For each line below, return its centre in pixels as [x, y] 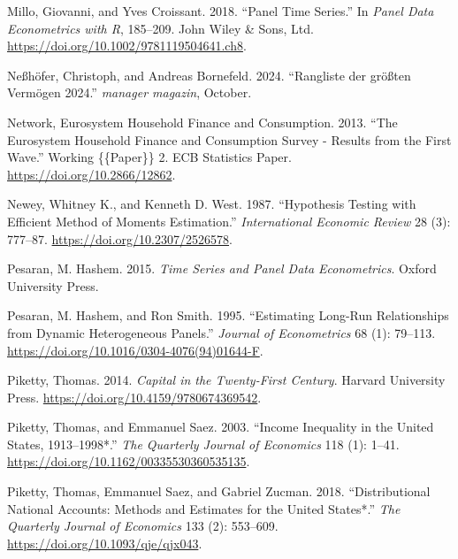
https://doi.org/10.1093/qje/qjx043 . [105, 543]
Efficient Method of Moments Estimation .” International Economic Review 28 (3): [229, 221]
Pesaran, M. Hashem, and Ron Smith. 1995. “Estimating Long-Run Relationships [228, 315]
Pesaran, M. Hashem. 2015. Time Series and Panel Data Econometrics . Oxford [222, 268]
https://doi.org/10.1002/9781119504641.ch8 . [127, 46]
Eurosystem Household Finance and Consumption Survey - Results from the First [229, 139]
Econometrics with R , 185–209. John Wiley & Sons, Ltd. [160, 28]
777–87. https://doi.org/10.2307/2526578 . [120, 238]
